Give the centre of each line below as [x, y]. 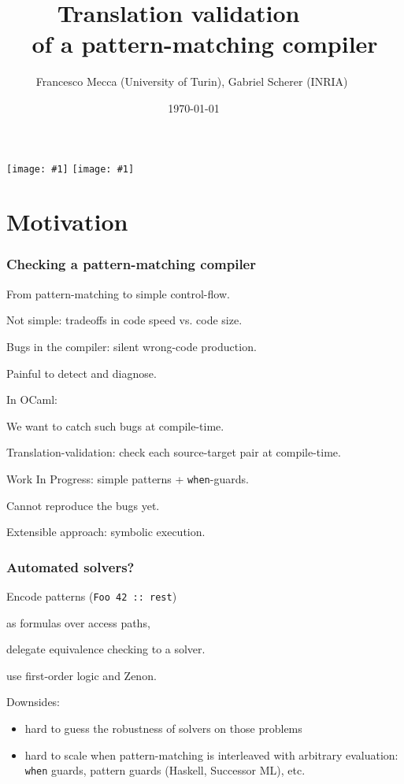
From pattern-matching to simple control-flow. [118, 293]
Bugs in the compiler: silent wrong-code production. [132, 346]
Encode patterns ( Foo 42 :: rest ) [92, 595]
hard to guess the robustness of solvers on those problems [163, 728]
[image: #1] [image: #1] [70, 169]
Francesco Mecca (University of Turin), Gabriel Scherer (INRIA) [192, 81]
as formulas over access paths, [78, 622]
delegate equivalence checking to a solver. [106, 649]
